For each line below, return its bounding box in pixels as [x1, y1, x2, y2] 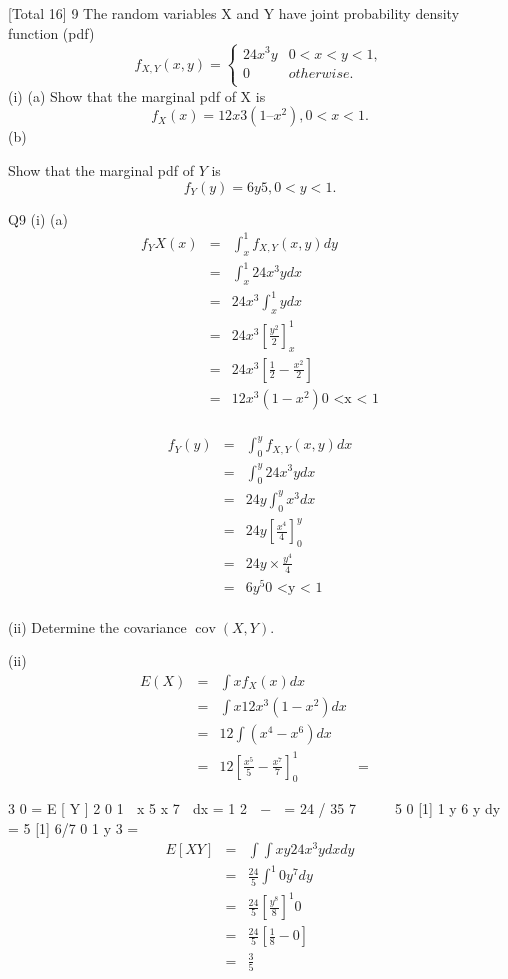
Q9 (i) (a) [8, 208, 68, 229]
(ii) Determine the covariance [8, 616, 187, 637]
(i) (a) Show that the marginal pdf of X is [8, 85, 266, 106]
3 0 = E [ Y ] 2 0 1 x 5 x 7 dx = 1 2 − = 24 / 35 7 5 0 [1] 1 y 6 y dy [8, 798, 501, 819]
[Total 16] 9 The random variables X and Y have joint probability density [8, 3, 460, 23]
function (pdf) [8, 22, 95, 43]
